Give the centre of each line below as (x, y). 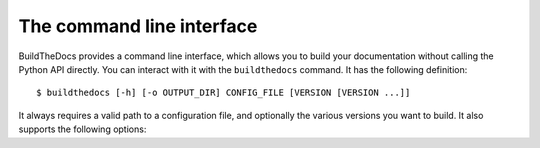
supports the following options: (82, 129)
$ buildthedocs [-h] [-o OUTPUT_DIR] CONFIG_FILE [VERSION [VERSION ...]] (223, 93)
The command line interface (138, 26)
